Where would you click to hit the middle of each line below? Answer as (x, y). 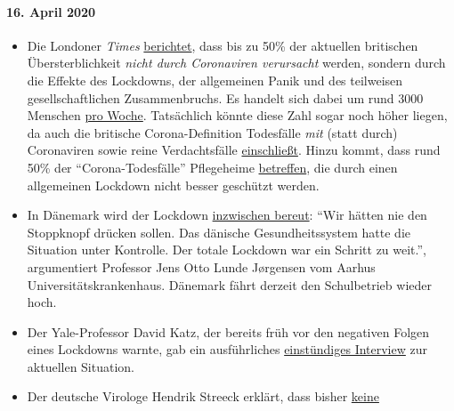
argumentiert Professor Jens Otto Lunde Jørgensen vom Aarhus (201, 266)
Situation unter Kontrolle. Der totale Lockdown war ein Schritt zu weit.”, (227, 250)
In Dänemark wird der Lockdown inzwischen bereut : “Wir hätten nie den (227, 215)
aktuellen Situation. (81, 366)
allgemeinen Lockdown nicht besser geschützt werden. (173, 185)
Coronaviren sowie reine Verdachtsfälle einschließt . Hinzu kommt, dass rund (234, 150)
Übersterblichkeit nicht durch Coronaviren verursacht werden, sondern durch (236, 63)
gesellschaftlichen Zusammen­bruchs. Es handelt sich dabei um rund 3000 (225, 97)
